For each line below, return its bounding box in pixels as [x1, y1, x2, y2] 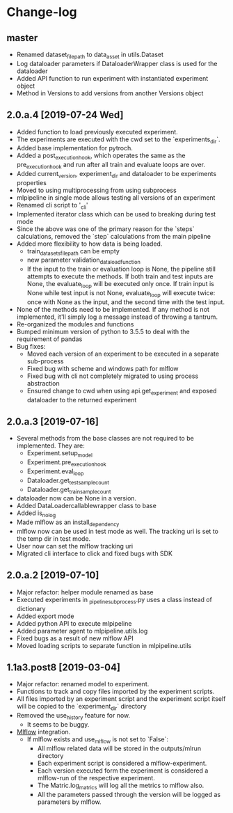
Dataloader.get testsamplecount [26, 476, 109, 486]
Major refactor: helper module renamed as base [16, 587, 154, 596]
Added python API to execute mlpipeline [16, 619, 132, 627]
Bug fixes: [16, 342, 46, 350]
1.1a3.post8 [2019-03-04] [6, 661, 121, 673]
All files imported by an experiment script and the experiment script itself [16, 695, 226, 703]
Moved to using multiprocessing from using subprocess [16, 186, 177, 194]
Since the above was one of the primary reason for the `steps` [16, 224, 195, 233]
